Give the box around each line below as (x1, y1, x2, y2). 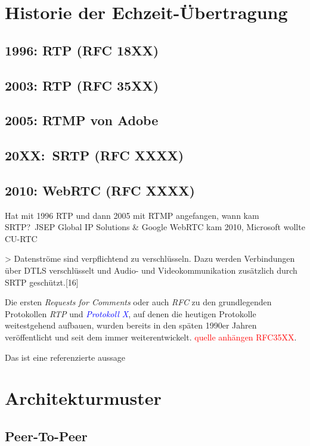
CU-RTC (5, 232, 38, 244)
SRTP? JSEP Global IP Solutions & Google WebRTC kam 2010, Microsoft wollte (5, 221, 305, 233)
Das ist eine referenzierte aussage (5, 351, 126, 363)
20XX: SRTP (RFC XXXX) (5, 146, 184, 165)
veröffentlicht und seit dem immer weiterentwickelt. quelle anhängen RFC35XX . (5, 331, 297, 343)
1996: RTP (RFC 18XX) (5, 41, 159, 59)
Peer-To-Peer (5, 427, 88, 445)
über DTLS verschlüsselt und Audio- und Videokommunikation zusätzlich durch (5, 264, 297, 277)
